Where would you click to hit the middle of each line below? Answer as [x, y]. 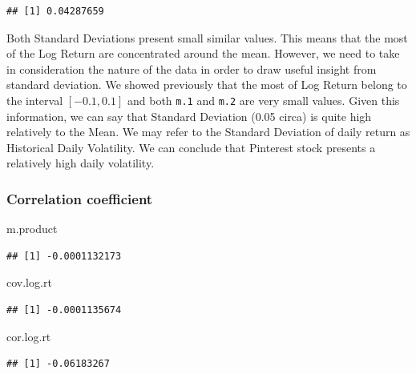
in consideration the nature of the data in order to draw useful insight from [192, 68]
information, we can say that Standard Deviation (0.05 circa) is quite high [189, 116]
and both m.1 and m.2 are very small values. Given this [263, 100]
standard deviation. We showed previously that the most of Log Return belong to [207, 84]
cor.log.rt [29, 336]
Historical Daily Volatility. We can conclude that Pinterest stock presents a [191, 147]
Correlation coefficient [80, 198]
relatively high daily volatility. [81, 163]
